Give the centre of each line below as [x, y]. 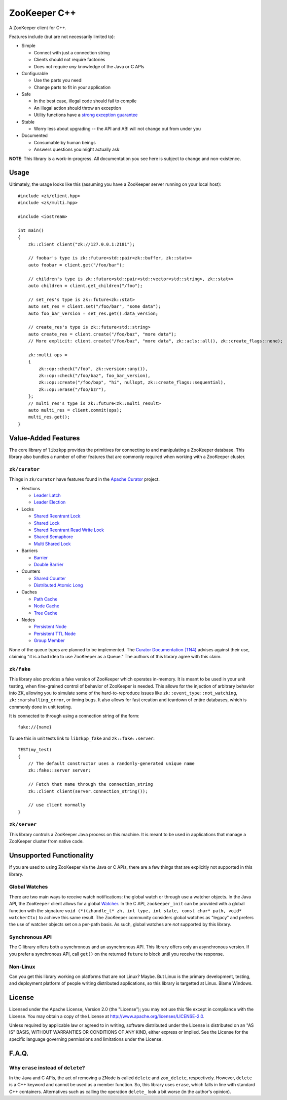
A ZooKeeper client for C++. [38, 28]
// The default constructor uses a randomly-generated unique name [111, 764]
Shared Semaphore [54, 537]
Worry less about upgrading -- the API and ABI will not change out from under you [117, 129]
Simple [28, 46]
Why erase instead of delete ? [47, 1067]
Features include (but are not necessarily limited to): [62, 37]
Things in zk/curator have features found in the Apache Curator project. [84, 479]
